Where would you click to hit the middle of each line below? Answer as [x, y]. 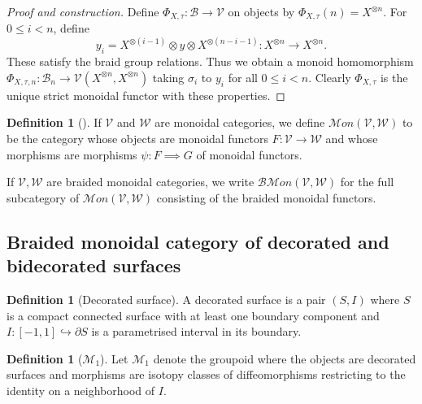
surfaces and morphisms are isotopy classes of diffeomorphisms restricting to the [206, 374]
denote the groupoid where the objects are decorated [285, 358]
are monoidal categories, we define [240, 122]
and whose [352, 139]
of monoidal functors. [249, 154]
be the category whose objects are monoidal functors [137, 139]
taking [168, 77]
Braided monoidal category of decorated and [198, 241]
